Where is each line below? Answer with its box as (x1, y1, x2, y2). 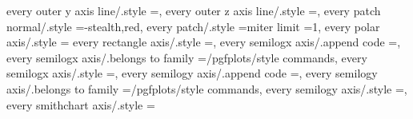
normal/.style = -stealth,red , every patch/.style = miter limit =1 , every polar (6, 18, 380, 34)
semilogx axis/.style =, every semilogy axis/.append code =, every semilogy (6, 65, 378, 81)
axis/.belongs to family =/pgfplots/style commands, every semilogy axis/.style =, (6, 80, 407, 97)
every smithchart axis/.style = (6, 96, 155, 113)
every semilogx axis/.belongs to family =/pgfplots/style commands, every (6, 49, 367, 65)
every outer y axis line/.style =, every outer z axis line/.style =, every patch (6, 2, 381, 18)
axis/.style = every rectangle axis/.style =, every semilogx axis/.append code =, (6, 34, 401, 50)
